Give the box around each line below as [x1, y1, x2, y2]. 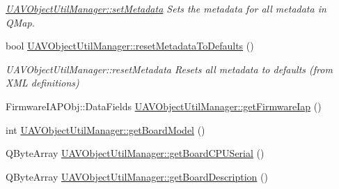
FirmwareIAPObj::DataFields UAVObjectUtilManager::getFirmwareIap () [6, 98, 322, 113]
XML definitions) [6, 75, 79, 90]
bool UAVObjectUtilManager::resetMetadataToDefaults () [6, 38, 254, 53]
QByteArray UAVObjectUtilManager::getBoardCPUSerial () [6, 146, 265, 160]
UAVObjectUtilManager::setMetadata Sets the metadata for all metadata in [6, 1, 326, 15]
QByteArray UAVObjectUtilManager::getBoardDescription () [6, 169, 268, 183]
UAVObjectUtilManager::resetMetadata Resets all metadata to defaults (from [6, 61, 333, 76]
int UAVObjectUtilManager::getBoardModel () [6, 122, 205, 137]
